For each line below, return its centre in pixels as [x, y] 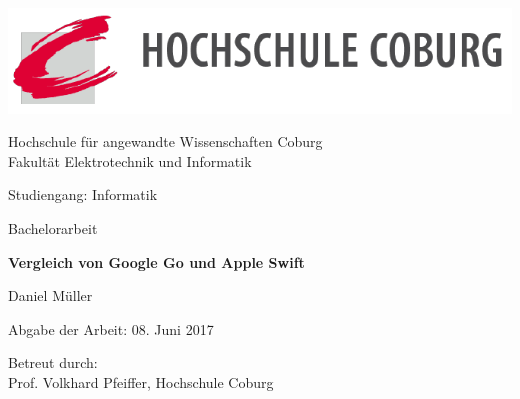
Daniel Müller [50, 295]
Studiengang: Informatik [83, 194]
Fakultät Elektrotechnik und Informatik [130, 160]
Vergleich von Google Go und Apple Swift [156, 261]
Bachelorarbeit [53, 228]
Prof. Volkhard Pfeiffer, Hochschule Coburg [141, 382]
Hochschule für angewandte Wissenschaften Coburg [165, 141]
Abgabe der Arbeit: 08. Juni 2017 [111, 328]
